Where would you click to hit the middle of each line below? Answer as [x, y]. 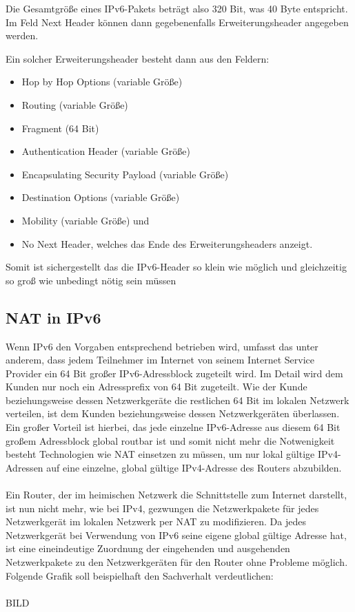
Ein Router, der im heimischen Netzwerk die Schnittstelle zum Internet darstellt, [176, 495]
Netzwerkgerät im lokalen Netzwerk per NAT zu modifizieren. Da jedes [156, 521]
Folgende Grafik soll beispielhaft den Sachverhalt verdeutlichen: [140, 575]
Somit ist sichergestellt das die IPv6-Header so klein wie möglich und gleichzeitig [176, 267]
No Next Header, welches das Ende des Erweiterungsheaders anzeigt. [167, 243]
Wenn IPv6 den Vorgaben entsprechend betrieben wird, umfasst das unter [162, 346]
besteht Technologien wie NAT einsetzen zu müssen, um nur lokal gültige [160, 454]
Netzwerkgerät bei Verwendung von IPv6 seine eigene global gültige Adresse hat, [176, 535]
